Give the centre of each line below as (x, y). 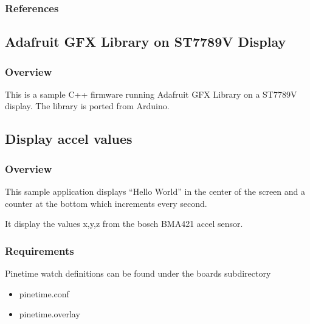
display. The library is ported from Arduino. (87, 106)
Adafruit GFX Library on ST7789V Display (146, 42)
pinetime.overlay (50, 314)
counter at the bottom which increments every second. (106, 203)
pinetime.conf (44, 293)
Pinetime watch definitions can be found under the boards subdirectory (138, 273)
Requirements (40, 250)
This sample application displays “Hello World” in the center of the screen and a (155, 191)
